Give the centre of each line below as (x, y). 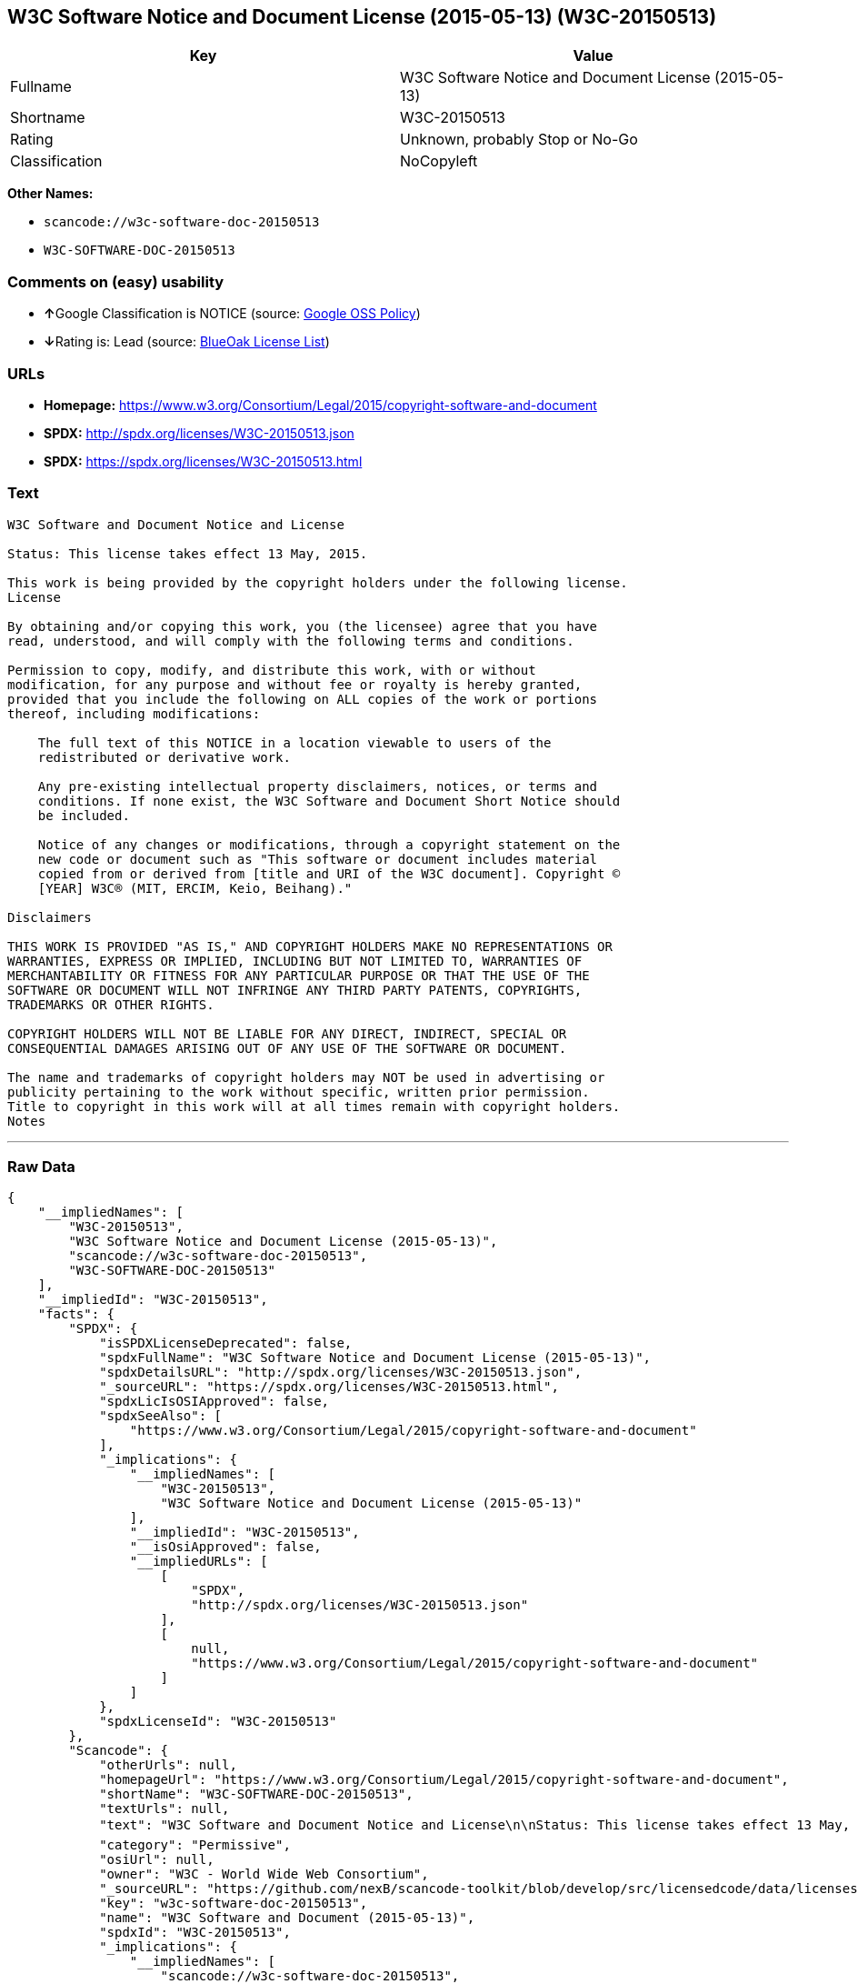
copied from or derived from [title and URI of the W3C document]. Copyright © (329, 873)
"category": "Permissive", (195, 1845)
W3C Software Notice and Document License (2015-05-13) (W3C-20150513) (362, 17)
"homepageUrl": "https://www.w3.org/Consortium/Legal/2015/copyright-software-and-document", (444, 1780)
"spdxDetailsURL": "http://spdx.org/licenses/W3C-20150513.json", (341, 1373)
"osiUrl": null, (157, 1860)
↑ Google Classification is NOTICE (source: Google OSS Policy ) (232, 314)
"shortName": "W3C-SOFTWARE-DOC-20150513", (256, 1794)
